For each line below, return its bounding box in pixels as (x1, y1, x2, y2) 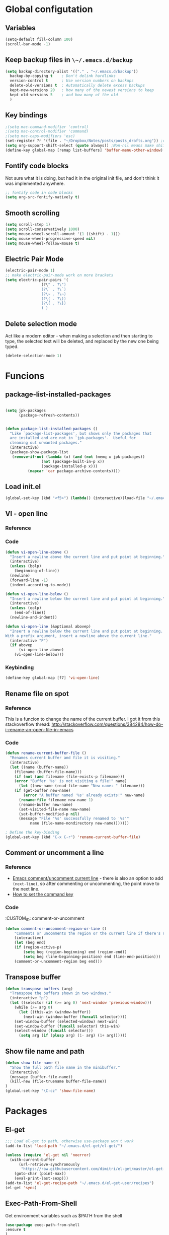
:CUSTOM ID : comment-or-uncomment (5, 915, 84, 922)
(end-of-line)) (14, 610, 46, 615)
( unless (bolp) (10, 564, 42, 569)
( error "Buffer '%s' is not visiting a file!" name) (14, 779, 127, 784)
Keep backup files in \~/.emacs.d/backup (5, 55, 133, 64)
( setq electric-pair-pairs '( (5, 278, 69, 283)
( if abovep (10, 643, 33, 648)
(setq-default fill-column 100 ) (5, 37, 73, 42)
